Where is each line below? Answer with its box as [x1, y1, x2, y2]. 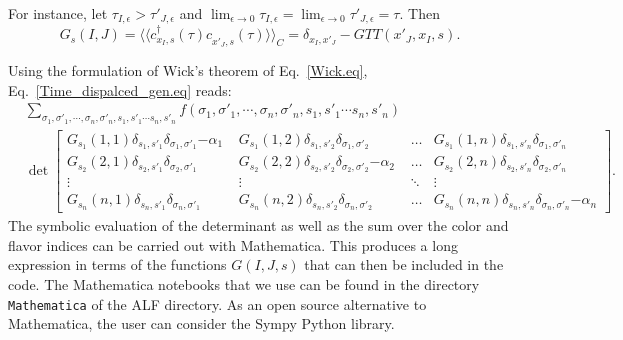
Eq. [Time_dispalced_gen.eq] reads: [8, 79, 232, 100]
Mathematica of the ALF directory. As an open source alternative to [8, 293, 427, 314]
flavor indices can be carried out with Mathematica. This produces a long [8, 234, 458, 255]
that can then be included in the [304, 254, 504, 275]
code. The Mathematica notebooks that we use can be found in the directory [8, 274, 480, 295]
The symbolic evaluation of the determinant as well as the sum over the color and [8, 215, 509, 236]
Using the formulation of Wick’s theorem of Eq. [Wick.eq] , [8, 60, 368, 81]
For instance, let [8, 3, 108, 23]
